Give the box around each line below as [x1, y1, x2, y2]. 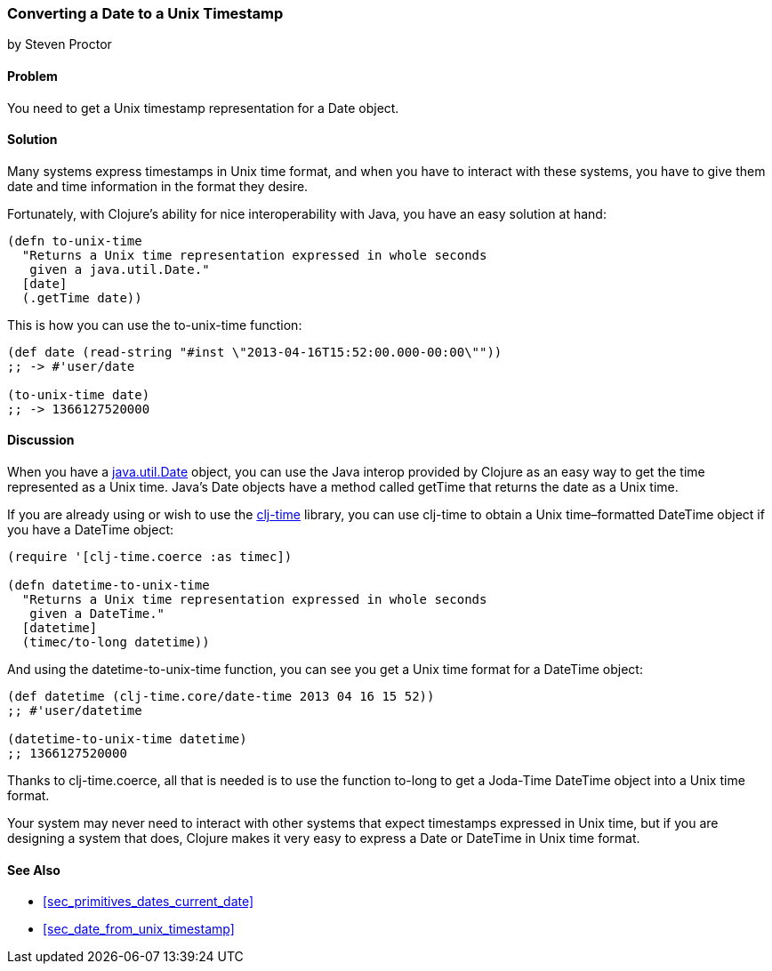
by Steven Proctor [7, 36, 112, 52]
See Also [7, 862, 60, 878]
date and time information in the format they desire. [7, 178, 309, 194]
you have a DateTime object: [7, 522, 174, 538]
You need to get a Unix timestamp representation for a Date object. [7, 100, 399, 116]
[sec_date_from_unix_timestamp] [43, 921, 235, 937]
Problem [7, 68, 58, 84]
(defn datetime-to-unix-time [7, 578, 210, 593]
